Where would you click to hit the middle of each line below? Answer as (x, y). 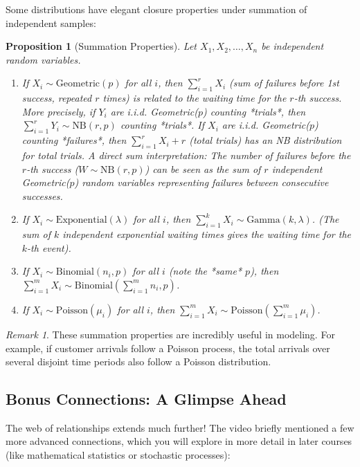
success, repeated (57, 98)
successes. (42, 195)
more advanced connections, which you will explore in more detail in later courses (179, 441)
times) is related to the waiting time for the (195, 98)
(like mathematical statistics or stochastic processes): (118, 455)
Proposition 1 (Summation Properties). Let (101, 46)
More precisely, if (58, 111)
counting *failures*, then (74, 140)
